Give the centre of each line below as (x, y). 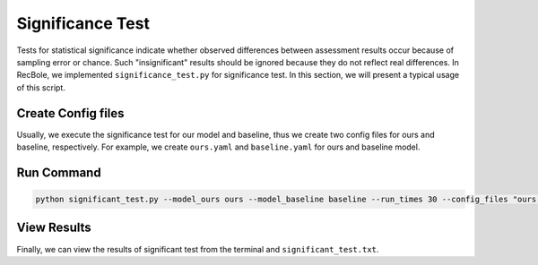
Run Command (59, 172)
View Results (54, 228)
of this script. (41, 87)
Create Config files (70, 113)
